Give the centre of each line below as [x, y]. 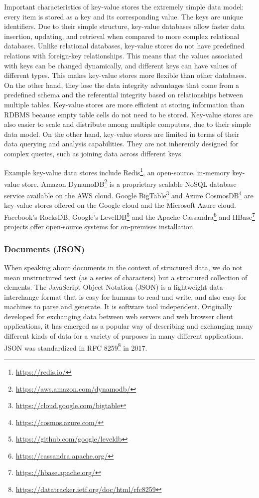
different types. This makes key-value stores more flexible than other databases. [125, 75]
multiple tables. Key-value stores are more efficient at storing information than [124, 104]
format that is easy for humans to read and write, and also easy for [144, 296]
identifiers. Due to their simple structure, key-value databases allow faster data [125, 26]
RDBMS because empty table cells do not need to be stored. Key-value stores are [129, 114]
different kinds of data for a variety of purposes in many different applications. [124, 336]
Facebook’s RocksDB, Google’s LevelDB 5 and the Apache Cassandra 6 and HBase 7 [129, 216]
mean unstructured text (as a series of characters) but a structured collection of [126, 277]
